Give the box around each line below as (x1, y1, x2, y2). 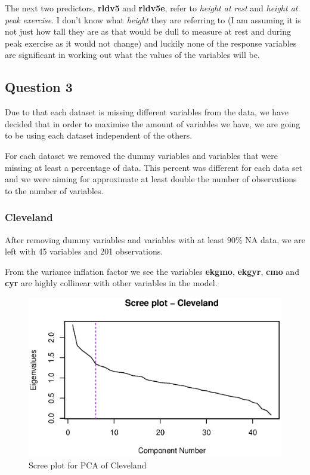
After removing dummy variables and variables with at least (5, 233, 225, 246)
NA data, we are (245, 233, 306, 246)
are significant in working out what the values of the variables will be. (5, 48, 260, 61)
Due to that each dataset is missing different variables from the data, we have (5, 106, 289, 118)
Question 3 (5, 78, 73, 96)
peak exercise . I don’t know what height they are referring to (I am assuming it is (5, 13, 301, 26)
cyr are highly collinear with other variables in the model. (5, 277, 218, 289)
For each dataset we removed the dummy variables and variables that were (5, 149, 278, 161)
